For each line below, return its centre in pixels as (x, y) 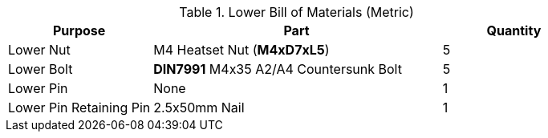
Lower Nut (39, 50)
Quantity (514, 30)
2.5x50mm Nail (199, 108)
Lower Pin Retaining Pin (79, 108)
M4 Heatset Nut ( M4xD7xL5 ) (242, 50)
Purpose (79, 30)
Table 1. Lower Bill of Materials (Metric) (296, 12)
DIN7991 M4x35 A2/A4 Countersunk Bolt (278, 69)
